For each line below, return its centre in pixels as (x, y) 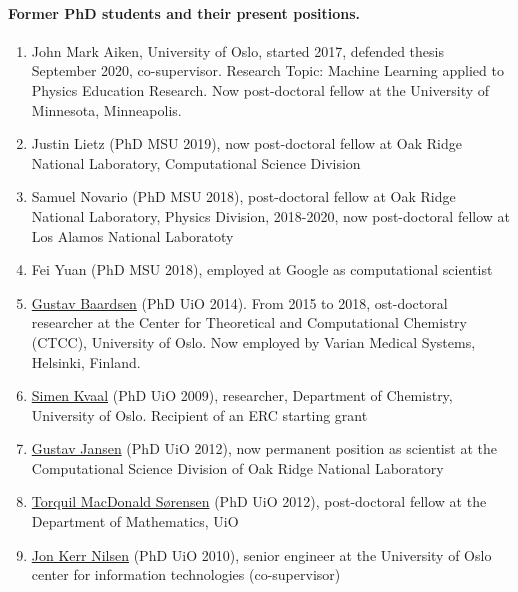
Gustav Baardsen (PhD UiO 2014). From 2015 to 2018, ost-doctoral (239, 302)
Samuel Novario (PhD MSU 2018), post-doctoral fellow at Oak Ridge (243, 196)
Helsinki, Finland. (86, 361)
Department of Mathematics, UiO (135, 521)
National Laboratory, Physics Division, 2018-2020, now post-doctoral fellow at (271, 215)
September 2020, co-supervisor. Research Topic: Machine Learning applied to (267, 70)
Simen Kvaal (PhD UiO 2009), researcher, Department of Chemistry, (242, 395)
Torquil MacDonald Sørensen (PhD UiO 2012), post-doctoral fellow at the (259, 501)
